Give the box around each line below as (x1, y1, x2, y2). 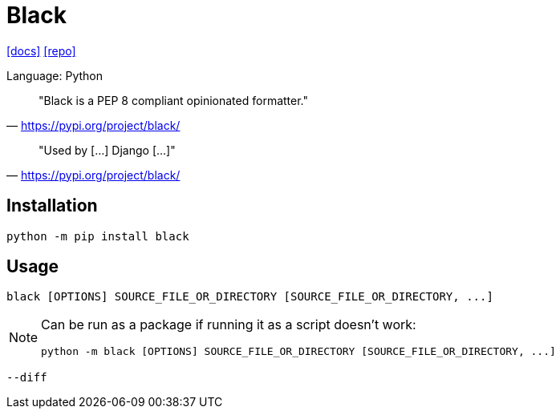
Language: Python (6, 68, 103, 83)
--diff (6, 371, 47, 385)
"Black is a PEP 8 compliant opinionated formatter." (39, 93, 308, 107)
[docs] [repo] (6, 43, 76, 58)
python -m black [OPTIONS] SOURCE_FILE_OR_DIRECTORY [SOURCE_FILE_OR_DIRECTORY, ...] (41, 345, 556, 358)
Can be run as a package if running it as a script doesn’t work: (41, 316, 416, 333)
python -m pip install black (6, 229, 189, 243)
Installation (6, 195, 98, 216)
